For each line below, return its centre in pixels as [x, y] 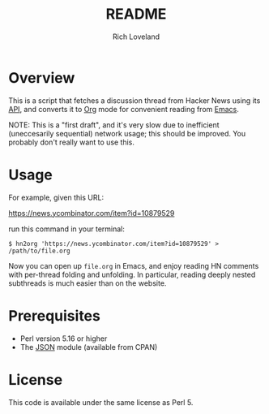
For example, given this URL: [56, 197]
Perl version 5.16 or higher [64, 339]
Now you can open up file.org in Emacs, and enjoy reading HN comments [134, 265]
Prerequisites [55, 315]
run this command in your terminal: [67, 229]
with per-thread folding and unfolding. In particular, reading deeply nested [132, 274]
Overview [42, 78]
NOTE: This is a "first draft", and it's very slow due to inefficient [114, 125]
